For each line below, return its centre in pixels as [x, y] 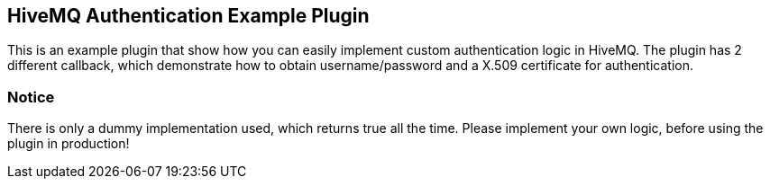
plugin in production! [69, 144]
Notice [31, 97]
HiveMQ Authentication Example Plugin [188, 16]
